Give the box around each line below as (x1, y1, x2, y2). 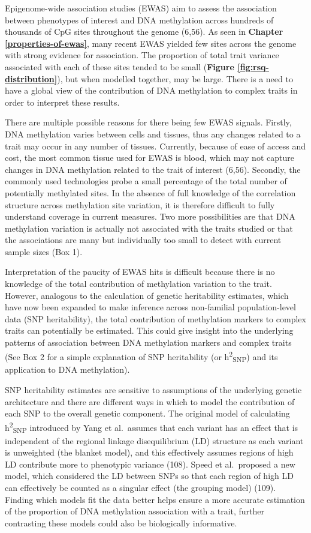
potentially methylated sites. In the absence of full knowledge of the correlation (5, 186, 296, 199)
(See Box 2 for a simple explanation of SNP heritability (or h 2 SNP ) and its (5, 348, 278, 364)
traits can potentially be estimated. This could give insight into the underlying (5, 324, 294, 337)
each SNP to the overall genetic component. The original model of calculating (5, 407, 290, 420)
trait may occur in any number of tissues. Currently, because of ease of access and (5, 139, 306, 152)
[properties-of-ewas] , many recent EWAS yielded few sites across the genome (5, 37, 297, 49)
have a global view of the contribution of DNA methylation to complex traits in (5, 84, 298, 97)
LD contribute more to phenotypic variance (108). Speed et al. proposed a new (5, 457, 295, 470)
